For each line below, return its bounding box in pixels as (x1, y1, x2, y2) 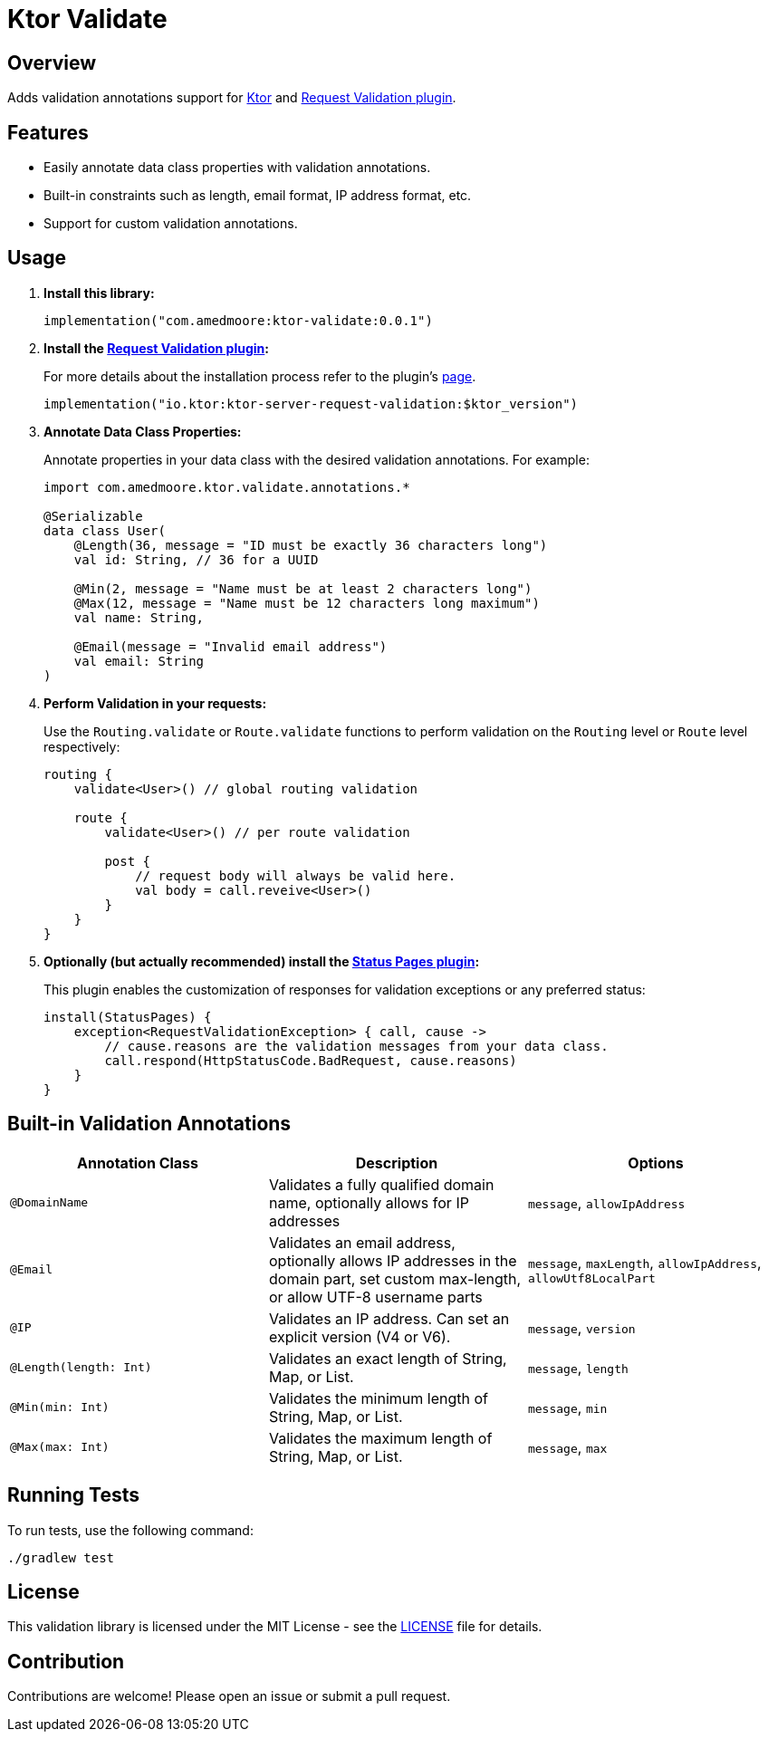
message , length (527, 1358, 629, 1377)
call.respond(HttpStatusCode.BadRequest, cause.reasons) (104, 1052, 517, 1068)
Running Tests (7, 1484, 139, 1507)
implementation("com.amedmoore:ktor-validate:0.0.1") (43, 312, 433, 328)
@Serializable (43, 508, 143, 524)
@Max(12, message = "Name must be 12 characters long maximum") (73, 595, 540, 610)
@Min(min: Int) (10, 1400, 110, 1415)
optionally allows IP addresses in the (268, 1251, 517, 1270)
